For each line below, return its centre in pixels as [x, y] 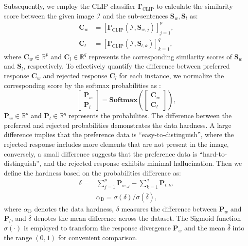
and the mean [205, 227]
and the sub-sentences [135, 15]
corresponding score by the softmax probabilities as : [82, 85]
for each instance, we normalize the [172, 76]
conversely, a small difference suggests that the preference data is [101, 153]
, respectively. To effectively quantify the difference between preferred [126, 66]
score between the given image [49, 15]
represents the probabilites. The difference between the [150, 115]
